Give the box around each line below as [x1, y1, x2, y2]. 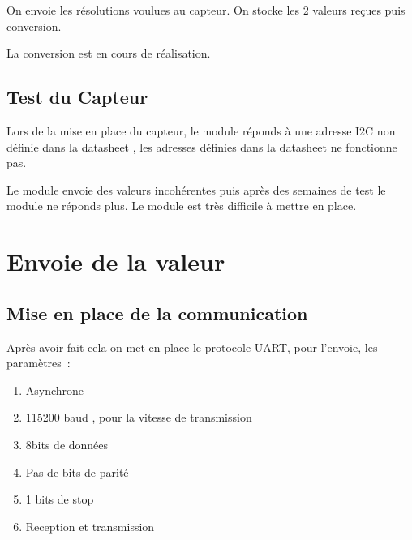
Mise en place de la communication [6, 300, 308, 325]
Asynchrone [25, 381, 84, 398]
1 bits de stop [25, 491, 94, 508]
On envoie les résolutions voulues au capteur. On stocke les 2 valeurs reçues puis [6, 2, 406, 18]
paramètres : [6, 354, 71, 371]
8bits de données [25, 435, 109, 452]
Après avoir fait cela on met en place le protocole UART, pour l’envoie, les [6, 338, 378, 355]
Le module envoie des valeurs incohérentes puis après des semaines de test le [6, 181, 386, 198]
